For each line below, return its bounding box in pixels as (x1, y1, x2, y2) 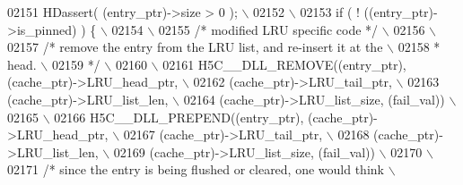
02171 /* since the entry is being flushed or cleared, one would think (7, 160, 384, 179)
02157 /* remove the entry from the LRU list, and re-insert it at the (7, 38, 383, 56)
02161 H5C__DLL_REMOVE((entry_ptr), (162, 55, 406, 73)
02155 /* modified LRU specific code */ (158, 20, 379, 38)
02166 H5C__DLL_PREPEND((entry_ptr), (54, 107, 304, 126)
